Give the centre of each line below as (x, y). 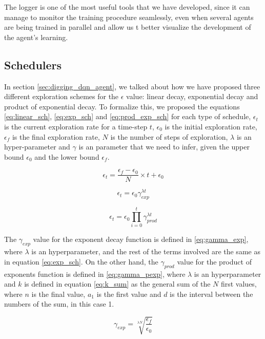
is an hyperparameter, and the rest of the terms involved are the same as (146, 251)
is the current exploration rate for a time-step (76, 126)
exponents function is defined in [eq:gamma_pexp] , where (95, 274)
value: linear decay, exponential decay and (192, 96)
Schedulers (33, 64)
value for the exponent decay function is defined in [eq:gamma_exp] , (141, 239)
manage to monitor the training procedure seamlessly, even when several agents (129, 17)
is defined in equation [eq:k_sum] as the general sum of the (117, 284)
